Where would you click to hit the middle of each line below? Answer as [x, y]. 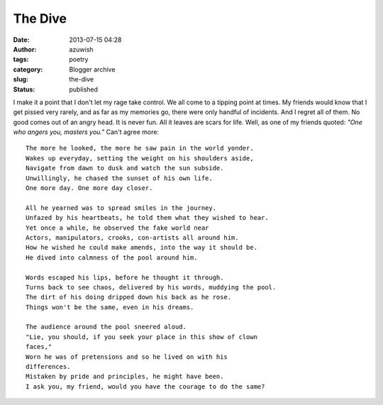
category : [28, 69]
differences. [48, 367]
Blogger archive [92, 69]
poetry [79, 60]
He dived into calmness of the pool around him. [112, 257]
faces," [39, 347]
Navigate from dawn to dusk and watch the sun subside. [125, 168]
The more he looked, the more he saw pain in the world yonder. [140, 148]
